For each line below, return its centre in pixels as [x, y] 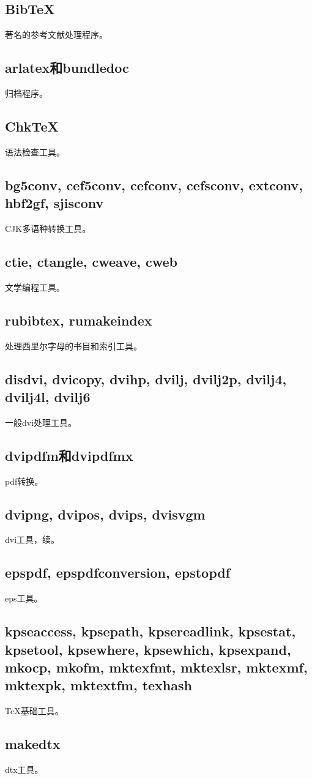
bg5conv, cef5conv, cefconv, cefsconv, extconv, [154, 184]
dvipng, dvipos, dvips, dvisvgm [105, 514]
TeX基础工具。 [34, 711]
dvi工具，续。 [32, 539]
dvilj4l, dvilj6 [48, 396]
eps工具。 [24, 598]
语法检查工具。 [35, 151]
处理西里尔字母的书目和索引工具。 [73, 345]
